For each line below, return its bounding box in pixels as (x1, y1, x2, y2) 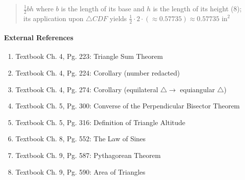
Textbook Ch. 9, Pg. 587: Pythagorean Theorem (15, 150, 161, 160)
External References (4, 32, 73, 43)
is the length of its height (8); (153, 3, 242, 13)
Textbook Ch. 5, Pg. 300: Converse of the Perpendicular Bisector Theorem (15, 101, 240, 111)
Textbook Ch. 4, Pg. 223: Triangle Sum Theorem (15, 51, 163, 61)
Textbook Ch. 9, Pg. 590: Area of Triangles (15, 166, 146, 177)
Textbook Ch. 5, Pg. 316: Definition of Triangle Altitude (15, 117, 186, 127)
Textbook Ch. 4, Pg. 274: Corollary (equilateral (15, 84, 158, 94)
